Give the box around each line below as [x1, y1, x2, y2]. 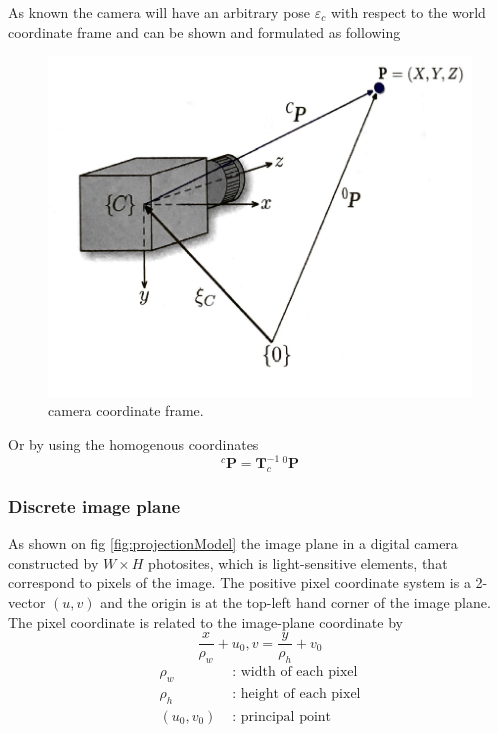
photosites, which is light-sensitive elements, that [148, 552, 448, 573]
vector [8, 591, 46, 612]
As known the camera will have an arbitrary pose [8, 2, 311, 22]
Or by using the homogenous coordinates [8, 434, 259, 455]
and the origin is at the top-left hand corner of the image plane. [100, 591, 491, 612]
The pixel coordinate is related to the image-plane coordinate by [8, 611, 403, 632]
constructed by [8, 552, 99, 573]
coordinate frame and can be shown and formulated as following [8, 21, 401, 42]
